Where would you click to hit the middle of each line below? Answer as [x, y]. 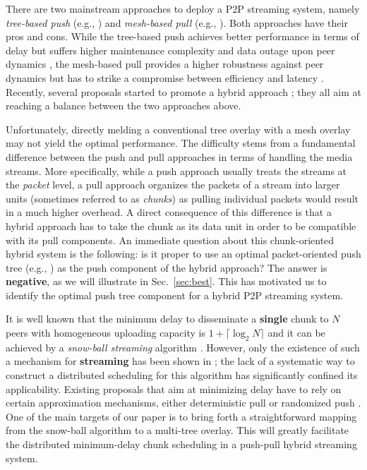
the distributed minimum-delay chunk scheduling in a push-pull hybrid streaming [181, 444]
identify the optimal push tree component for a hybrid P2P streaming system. [175, 295]
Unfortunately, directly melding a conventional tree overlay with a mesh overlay [178, 129]
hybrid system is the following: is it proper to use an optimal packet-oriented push [183, 254]
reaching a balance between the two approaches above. [124, 106]
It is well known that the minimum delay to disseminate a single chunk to [167, 319]
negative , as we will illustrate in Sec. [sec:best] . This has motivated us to [166, 281]
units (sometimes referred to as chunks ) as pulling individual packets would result [182, 198]
